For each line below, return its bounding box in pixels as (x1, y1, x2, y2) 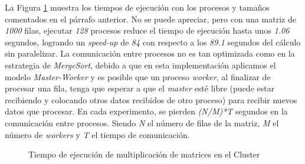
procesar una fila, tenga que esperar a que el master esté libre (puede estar (5, 82, 275, 94)
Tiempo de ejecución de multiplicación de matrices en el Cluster (28, 148, 260, 160)
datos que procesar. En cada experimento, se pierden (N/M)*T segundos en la (5, 105, 288, 117)
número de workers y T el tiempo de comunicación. (5, 128, 190, 140)
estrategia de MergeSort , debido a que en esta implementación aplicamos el (5, 58, 276, 71)
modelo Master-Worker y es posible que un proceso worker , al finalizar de (5, 70, 271, 83)
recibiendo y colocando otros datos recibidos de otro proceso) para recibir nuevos (5, 93, 297, 106)
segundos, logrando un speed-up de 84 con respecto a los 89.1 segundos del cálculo (5, 35, 301, 48)
